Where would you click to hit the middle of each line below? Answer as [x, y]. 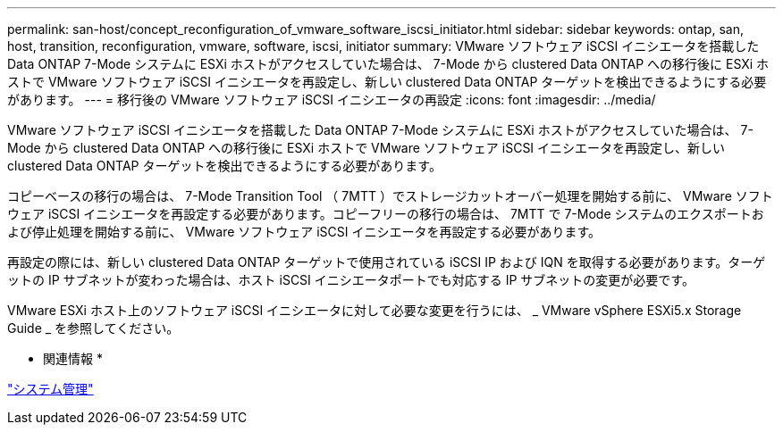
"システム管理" [51, 389]
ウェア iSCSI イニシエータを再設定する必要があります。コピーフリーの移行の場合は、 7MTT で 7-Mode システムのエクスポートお [386, 214]
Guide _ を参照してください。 [93, 328]
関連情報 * [73, 358]
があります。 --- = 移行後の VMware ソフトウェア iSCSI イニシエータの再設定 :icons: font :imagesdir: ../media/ [332, 100]
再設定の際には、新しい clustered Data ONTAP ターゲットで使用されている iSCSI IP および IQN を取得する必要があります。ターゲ [387, 262]
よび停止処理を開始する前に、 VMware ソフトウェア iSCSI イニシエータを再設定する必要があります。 [304, 232]
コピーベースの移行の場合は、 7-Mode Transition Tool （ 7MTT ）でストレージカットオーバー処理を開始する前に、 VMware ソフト [390, 196]
